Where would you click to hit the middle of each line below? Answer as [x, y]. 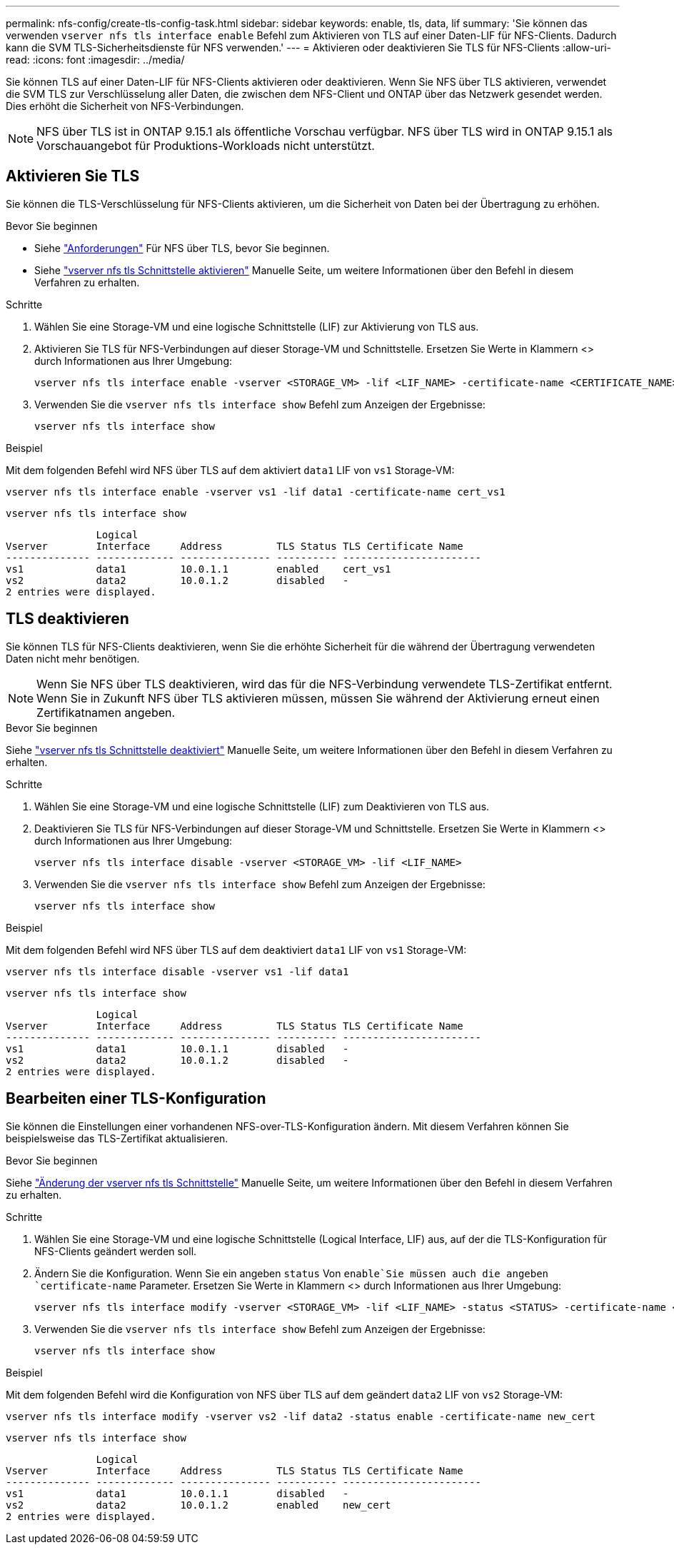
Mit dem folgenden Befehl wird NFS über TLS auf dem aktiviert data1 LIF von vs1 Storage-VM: [230, 470]
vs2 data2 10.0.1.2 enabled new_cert [198, 1505]
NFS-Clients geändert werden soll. [116, 1251]
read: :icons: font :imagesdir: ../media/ [95, 60]
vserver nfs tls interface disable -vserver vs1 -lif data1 [177, 971]
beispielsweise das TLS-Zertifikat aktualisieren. [117, 1138]
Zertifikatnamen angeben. [106, 712]
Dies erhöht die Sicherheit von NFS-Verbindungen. [125, 106]
